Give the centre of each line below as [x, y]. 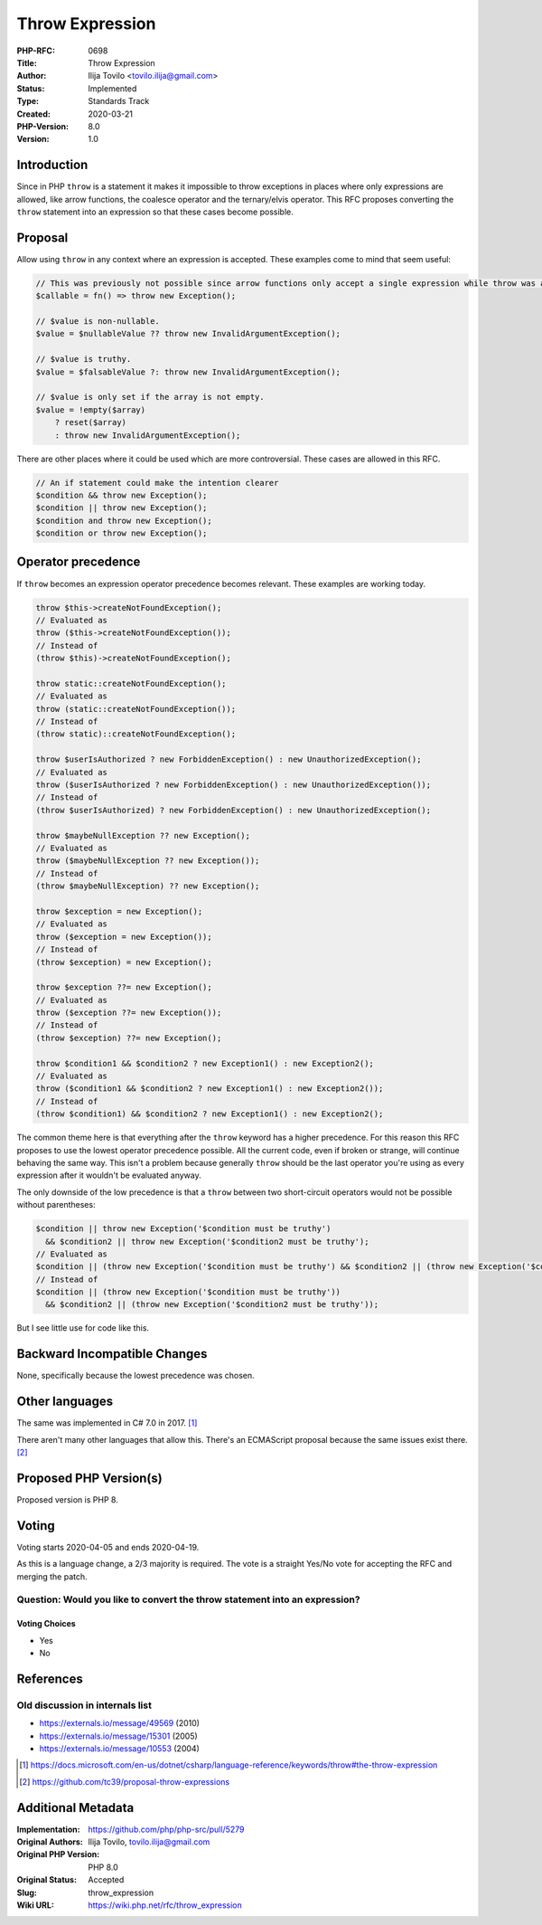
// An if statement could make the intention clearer [157, 483]
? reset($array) [90, 422]
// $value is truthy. [84, 359]
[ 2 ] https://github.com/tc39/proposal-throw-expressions [125, 1781]
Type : [28, 101]
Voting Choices [46, 1624]
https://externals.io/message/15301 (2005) [118, 1736]
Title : [27, 62]
